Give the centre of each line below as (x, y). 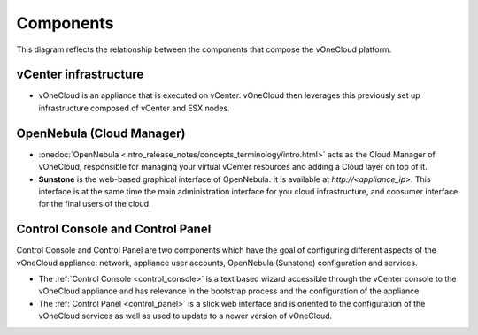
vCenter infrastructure (80, 75)
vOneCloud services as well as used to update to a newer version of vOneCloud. (185, 316)
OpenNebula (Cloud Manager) (101, 133)
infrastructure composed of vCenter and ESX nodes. (134, 108)
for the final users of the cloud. (95, 204)
